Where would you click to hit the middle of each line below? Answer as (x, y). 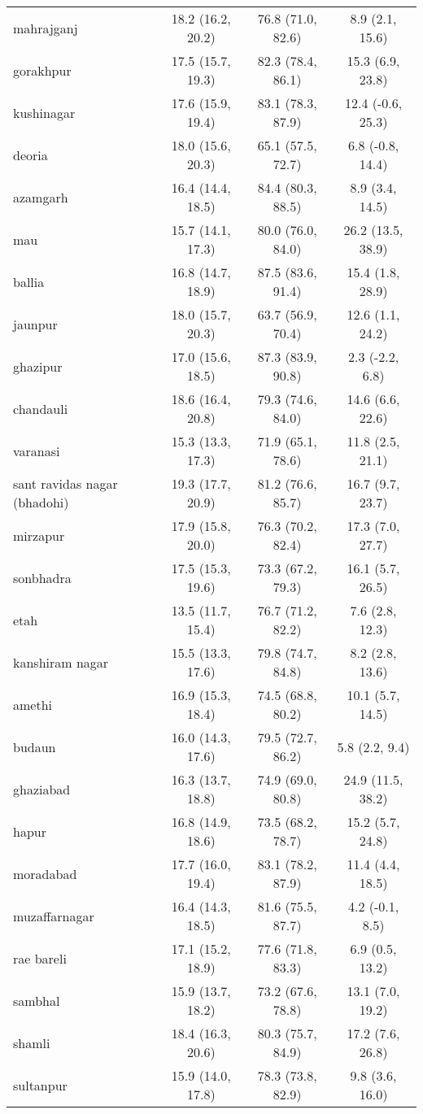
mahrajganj (46, 28)
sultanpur (40, 1085)
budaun (35, 746)
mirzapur (39, 535)
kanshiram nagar (61, 662)
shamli (32, 1042)
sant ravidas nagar (65, 483)
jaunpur (35, 324)
